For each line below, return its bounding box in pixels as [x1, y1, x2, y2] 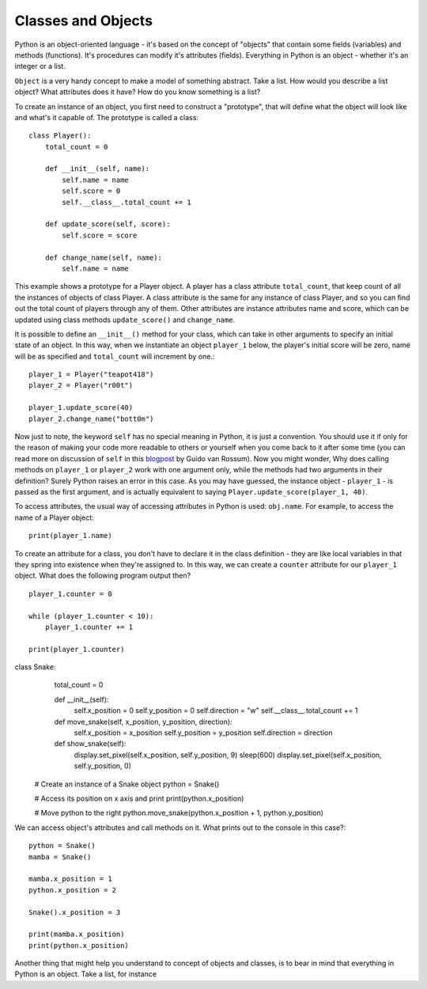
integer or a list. [14, 62, 66, 71]
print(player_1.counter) [28, 645, 125, 654]
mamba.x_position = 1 [28, 874, 112, 884]
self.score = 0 [62, 187, 121, 195]
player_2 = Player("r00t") [28, 381, 134, 390]
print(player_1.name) [28, 531, 112, 540]
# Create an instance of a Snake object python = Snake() [34, 779, 220, 789]
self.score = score [62, 230, 138, 240]
